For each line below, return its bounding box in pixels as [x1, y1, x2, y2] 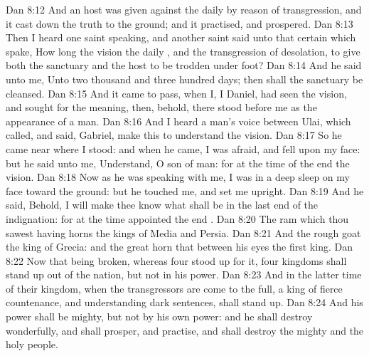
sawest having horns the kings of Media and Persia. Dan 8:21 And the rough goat [6, 225, 361, 240]
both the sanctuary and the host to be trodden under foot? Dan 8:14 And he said [6, 58, 362, 73]
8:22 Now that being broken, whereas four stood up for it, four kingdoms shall [6, 253, 347, 268]
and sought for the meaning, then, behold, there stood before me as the [6, 100, 317, 115]
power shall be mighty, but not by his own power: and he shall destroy [6, 309, 313, 324]
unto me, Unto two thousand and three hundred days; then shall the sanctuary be [6, 71, 363, 86]
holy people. [6, 337, 58, 352]
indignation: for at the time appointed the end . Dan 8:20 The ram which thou [6, 211, 349, 226]
